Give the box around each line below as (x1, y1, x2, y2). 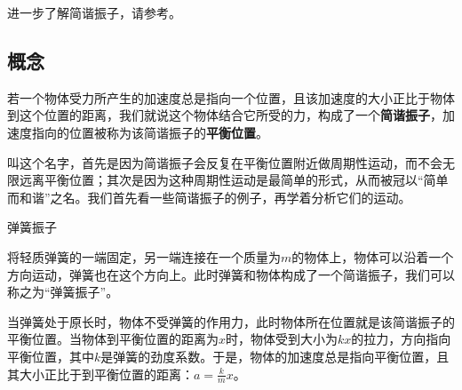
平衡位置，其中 (7, 346, 94, 365)
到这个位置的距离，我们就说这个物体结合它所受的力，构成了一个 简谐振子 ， (7, 106, 442, 124)
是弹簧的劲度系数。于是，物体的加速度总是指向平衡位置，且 (100, 346, 450, 365)
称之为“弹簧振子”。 (7, 283, 119, 301)
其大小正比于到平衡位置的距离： (7, 364, 194, 383)
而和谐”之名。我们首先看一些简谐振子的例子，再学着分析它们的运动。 (7, 187, 411, 206)
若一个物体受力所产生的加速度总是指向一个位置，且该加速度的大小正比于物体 (7, 88, 455, 107)
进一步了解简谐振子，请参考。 (7, 4, 181, 21)
